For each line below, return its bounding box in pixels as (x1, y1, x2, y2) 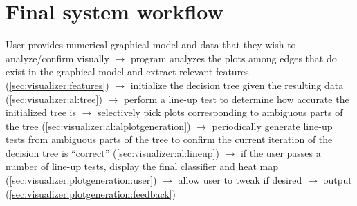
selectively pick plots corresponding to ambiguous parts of (98, 105, 343, 120)
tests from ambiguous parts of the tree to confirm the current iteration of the (6, 132, 333, 147)
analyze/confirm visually (6, 50, 109, 65)
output (323, 173, 352, 187)
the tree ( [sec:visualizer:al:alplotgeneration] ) (6, 118, 191, 133)
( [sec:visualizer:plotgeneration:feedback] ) (6, 186, 176, 200)
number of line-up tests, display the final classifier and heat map (6, 159, 279, 174)
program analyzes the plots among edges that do (130, 50, 337, 65)
